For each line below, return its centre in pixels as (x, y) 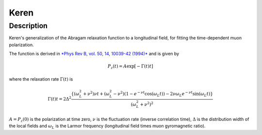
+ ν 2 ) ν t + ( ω (96, 93)
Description (28, 26)
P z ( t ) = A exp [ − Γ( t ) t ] (130, 67)
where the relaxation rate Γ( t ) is (41, 79)
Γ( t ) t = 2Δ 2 (59, 99)
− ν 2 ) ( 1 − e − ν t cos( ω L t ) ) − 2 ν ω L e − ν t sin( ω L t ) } (163, 94)
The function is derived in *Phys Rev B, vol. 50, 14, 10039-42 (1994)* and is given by (94, 54)
